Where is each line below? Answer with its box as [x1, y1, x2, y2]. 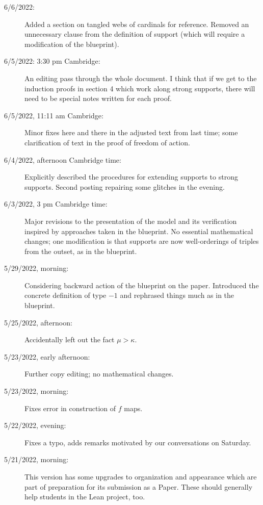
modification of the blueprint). [24, 38, 119, 49]
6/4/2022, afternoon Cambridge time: [4, 154, 121, 165]
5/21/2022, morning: [4, 454, 69, 465]
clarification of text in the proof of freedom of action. [24, 137, 190, 147]
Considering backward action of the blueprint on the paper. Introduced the [24, 280, 259, 290]
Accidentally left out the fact [24, 334, 115, 345]
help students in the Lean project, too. [24, 491, 145, 502]
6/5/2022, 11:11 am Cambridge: [4, 110, 103, 120]
